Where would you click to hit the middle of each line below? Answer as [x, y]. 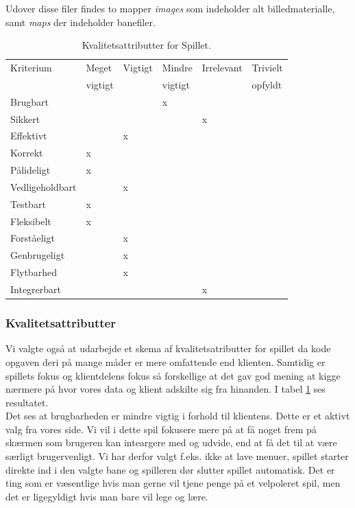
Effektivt [29, 136]
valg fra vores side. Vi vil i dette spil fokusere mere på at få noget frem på [161, 429]
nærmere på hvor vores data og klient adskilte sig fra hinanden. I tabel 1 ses [166, 389]
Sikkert [25, 118]
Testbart [28, 204]
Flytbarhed [34, 272]
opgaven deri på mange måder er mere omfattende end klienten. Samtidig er [166, 361]
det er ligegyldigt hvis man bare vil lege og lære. [107, 496]
